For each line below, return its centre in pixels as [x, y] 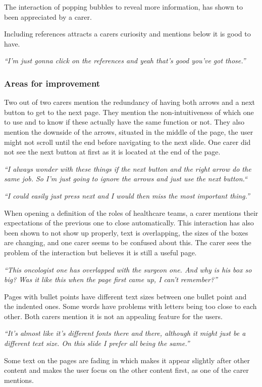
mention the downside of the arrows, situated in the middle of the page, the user [129, 131]
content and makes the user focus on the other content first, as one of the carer [126, 370]
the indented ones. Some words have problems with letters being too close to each [130, 306]
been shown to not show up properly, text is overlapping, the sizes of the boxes [126, 232]
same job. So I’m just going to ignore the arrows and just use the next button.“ [126, 179]
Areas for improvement [52, 83]
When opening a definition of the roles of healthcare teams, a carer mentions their [131, 212]
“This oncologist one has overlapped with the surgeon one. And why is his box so [128, 269]
